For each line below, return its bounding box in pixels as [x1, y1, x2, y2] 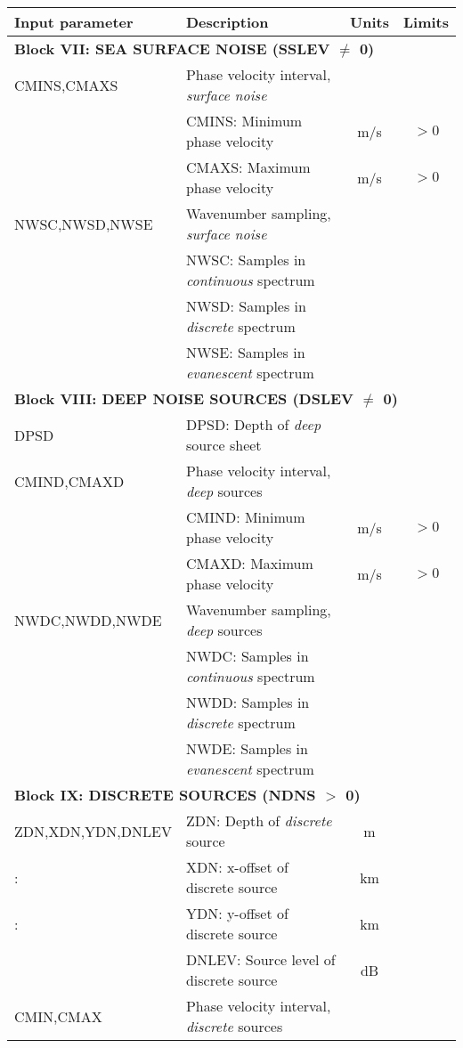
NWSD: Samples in [185, 296, 306, 316]
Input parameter [14, 12, 134, 32]
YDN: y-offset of [185, 903, 288, 923]
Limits [402, 12, 449, 32]
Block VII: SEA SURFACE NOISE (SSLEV [14, 38, 330, 59]
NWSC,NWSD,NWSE [14, 213, 153, 234]
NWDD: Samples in [185, 692, 310, 712]
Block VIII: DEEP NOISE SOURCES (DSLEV [14, 388, 353, 409]
